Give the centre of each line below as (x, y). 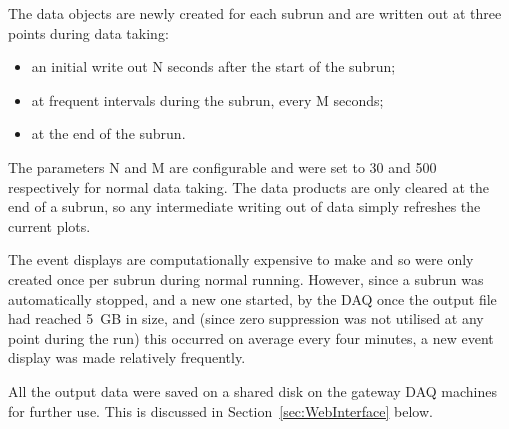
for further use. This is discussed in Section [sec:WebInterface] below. (220, 410)
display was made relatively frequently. (127, 357)
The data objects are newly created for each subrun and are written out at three (255, 13)
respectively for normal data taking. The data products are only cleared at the (249, 186)
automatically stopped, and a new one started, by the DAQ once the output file (252, 298)
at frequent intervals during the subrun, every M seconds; (207, 99)
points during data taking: (88, 32)
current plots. (49, 225)
